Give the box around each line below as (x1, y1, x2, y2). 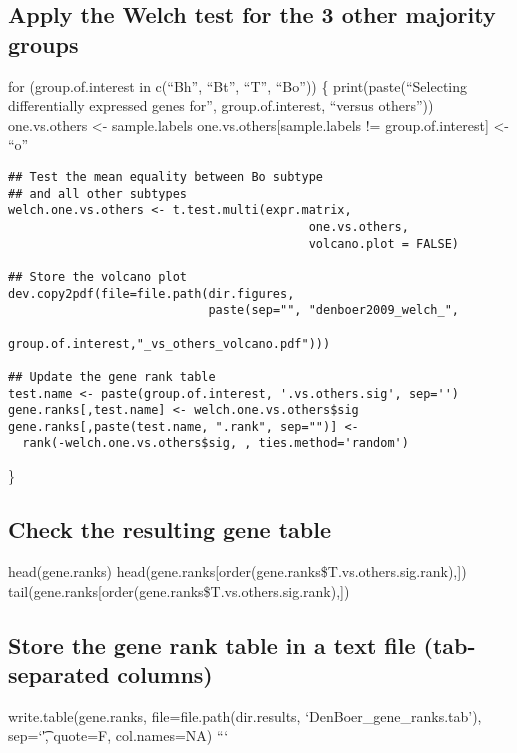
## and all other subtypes (8, 186, 187, 201)
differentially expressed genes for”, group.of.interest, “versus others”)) (8, 95, 434, 116)
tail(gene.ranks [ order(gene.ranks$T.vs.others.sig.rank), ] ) (8, 580, 350, 601)
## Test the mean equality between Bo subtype (8, 169, 323, 184)
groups (8, 28, 79, 59)
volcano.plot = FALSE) (308, 236, 460, 251)
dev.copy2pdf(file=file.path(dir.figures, (8, 286, 295, 301)
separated (8, 658, 110, 689)
